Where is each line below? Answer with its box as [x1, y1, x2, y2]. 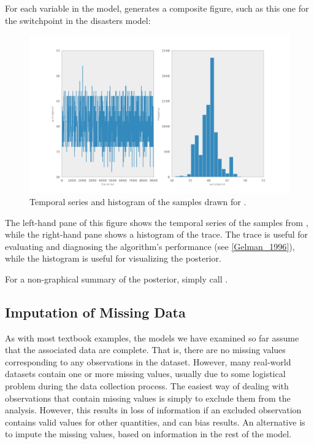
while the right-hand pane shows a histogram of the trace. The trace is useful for [5, 228, 308, 241]
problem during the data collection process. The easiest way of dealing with [5, 380, 289, 392]
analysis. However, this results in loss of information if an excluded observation [5, 403, 302, 416]
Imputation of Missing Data [5, 302, 186, 321]
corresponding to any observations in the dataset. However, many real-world [5, 355, 291, 368]
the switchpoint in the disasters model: [5, 14, 151, 26]
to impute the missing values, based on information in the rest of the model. [5, 427, 292, 440]
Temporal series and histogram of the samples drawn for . [29, 195, 247, 208]
